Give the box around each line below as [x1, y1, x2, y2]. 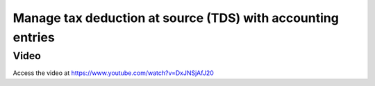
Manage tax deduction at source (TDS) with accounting [12, 10, 340, 25]
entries [12, 30, 55, 45]
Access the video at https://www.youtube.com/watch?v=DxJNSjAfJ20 [12, 69, 215, 77]
